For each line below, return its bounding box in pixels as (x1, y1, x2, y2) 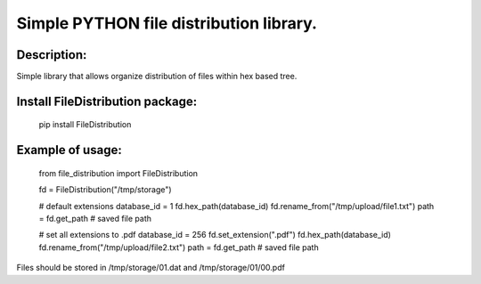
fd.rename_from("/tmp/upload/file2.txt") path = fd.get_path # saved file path (38, 241, 320, 253)
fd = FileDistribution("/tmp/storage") (38, 184, 173, 195)
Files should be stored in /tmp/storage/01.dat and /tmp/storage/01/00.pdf (16, 263, 285, 273)
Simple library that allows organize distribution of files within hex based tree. (16, 71, 298, 82)
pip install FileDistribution (38, 119, 132, 130)
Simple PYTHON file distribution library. (16, 13, 318, 33)
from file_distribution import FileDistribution (38, 167, 199, 178)
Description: (16, 47, 87, 62)
